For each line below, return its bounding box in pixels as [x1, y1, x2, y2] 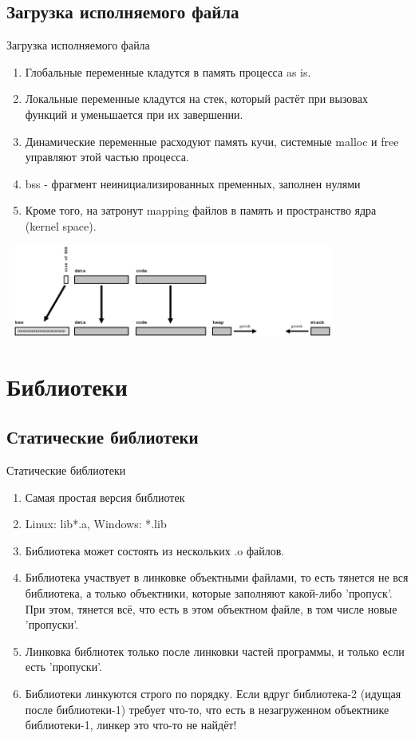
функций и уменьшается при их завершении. [25, 105, 243, 122]
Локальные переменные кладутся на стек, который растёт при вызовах [25, 90, 368, 107]
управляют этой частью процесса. [25, 148, 189, 165]
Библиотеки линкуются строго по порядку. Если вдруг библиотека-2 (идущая [25, 685, 401, 702]
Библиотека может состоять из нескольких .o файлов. [25, 542, 285, 558]
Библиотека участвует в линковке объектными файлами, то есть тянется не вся [25, 569, 409, 586]
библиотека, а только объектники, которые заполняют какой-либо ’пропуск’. [25, 585, 393, 602]
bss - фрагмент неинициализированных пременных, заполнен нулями [25, 175, 361, 191]
